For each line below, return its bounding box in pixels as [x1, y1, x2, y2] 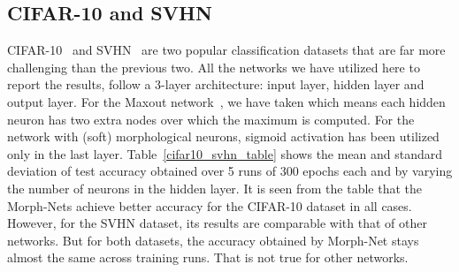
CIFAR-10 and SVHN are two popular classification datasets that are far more [7, 41, 446, 59]
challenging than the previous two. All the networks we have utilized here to [7, 57, 420, 76]
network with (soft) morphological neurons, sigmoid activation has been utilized [7, 127, 440, 146]
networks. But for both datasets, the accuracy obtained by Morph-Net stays [7, 230, 419, 249]
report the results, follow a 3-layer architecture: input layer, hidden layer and [7, 75, 425, 94]
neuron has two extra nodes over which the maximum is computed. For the [7, 110, 415, 128]
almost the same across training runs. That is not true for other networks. [7, 248, 409, 267]
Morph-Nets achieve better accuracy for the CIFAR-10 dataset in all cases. [7, 196, 412, 215]
